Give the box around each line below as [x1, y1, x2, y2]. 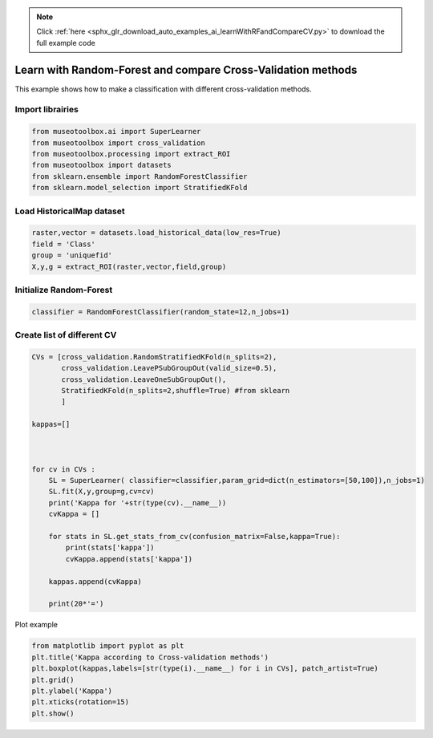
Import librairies [14, 104, 79, 116]
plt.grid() [31, 675, 75, 684]
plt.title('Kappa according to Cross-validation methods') [31, 652, 269, 662]
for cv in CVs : [31, 464, 96, 473]
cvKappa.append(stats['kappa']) [65, 554, 192, 563]
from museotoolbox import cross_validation [31, 138, 206, 148]
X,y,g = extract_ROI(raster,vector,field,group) [31, 262, 227, 271]
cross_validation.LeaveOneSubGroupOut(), [61, 375, 227, 384]
